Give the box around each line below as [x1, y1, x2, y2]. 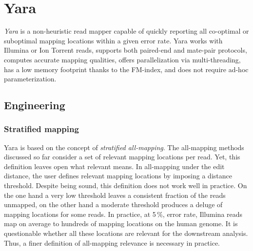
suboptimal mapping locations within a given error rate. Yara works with [4, 35, 223, 45]
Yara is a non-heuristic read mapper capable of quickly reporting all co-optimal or [4, 26, 249, 36]
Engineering [4, 97, 65, 113]
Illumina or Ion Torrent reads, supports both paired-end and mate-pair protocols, [4, 45, 247, 55]
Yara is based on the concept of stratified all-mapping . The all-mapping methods [4, 142, 244, 152]
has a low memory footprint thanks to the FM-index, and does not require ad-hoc [4, 64, 249, 74]
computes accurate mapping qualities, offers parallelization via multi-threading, [4, 54, 241, 64]
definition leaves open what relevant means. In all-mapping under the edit [4, 161, 225, 171]
